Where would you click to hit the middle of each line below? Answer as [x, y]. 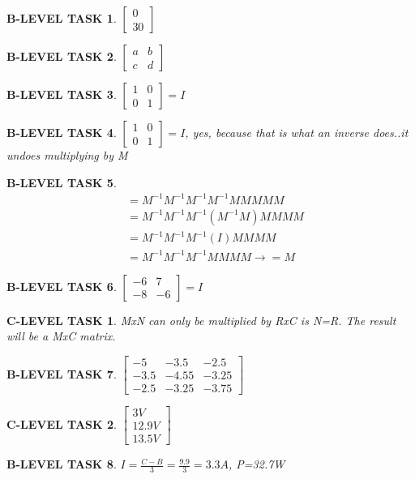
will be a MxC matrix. [61, 336]
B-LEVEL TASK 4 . [62, 132]
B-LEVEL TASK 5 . [62, 182]
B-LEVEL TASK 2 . [62, 56]
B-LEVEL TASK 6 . [62, 286]
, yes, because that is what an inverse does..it [297, 132]
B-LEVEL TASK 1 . [62, 18]
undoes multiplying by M [67, 155]
